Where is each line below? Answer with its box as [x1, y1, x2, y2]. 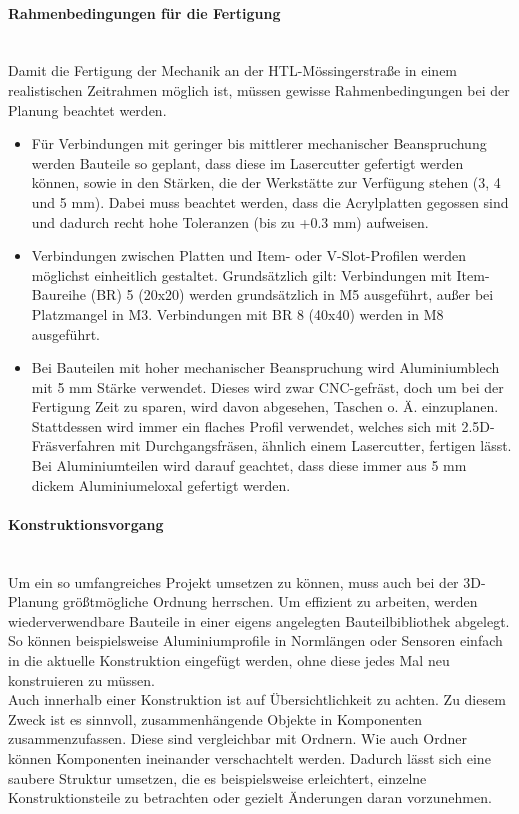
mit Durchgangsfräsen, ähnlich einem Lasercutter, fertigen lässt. [119, 435, 512, 456]
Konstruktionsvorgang [8, 513, 164, 534]
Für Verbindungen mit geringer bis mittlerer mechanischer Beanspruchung [31, 133, 487, 154]
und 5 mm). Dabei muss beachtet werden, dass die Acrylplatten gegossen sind [31, 191, 509, 212]
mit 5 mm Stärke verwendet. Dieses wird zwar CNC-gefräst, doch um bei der [31, 376, 504, 397]
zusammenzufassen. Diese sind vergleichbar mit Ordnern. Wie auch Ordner [8, 728, 467, 749]
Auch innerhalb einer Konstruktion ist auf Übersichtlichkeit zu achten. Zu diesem [8, 689, 506, 710]
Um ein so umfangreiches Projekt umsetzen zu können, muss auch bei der [8, 571, 459, 592]
